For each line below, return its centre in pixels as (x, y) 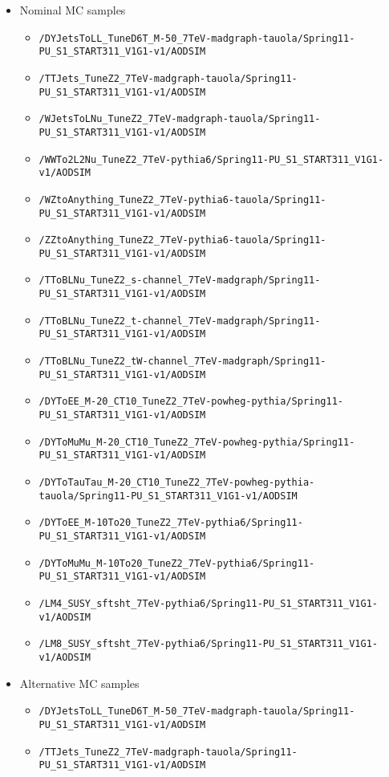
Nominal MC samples (73, 10)
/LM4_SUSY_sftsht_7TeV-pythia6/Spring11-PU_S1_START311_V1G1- (208, 603)
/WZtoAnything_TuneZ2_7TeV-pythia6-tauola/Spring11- (182, 199)
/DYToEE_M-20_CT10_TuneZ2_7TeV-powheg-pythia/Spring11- (191, 402)
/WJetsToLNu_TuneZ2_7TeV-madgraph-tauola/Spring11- (180, 119)
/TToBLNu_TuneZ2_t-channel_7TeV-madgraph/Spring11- (180, 321)
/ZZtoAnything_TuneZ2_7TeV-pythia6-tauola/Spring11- (182, 240)
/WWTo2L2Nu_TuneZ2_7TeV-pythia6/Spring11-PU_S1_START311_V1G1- (211, 159)
